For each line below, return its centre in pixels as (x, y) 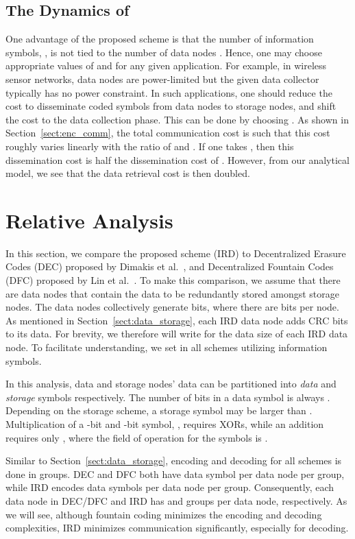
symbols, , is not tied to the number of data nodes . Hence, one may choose (164, 52)
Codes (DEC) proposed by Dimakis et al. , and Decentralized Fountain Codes (170, 266)
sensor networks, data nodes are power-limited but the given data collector (162, 79)
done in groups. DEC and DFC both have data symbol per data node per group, (175, 474)
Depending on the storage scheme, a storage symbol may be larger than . (159, 410)
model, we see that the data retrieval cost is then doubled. (128, 173)
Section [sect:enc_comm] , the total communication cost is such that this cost (168, 133)
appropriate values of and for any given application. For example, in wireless (166, 65)
